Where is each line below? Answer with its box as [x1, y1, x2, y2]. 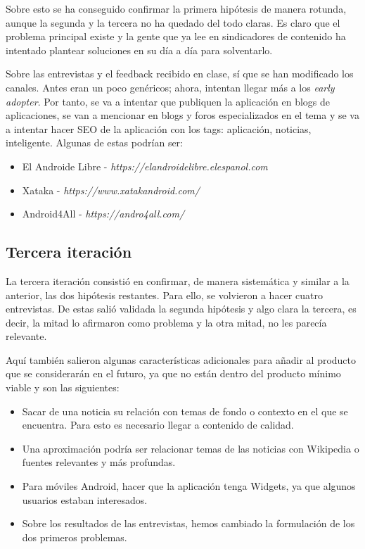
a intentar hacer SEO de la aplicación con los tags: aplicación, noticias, [6, 121, 312, 136]
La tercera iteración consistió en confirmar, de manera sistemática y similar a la [6, 273, 350, 288]
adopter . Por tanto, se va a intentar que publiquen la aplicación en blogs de [6, 94, 331, 108]
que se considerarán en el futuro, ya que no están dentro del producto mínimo [6, 366, 341, 381]
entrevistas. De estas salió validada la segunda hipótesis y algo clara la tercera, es [6, 301, 357, 316]
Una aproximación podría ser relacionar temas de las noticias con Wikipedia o [22, 441, 359, 455]
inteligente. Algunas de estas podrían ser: [6, 135, 183, 150]
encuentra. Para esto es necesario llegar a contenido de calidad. [22, 417, 294, 432]
